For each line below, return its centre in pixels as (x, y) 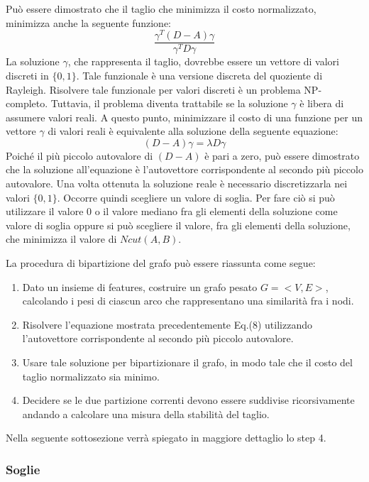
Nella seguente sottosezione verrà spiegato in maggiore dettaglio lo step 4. (166, 438)
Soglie (23, 469)
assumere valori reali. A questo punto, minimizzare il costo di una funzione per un (184, 117)
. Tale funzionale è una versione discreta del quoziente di (199, 75)
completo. (27, 103)
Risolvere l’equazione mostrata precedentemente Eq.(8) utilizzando (167, 324)
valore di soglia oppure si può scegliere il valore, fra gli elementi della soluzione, (178, 225)
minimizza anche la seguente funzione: (89, 22)
